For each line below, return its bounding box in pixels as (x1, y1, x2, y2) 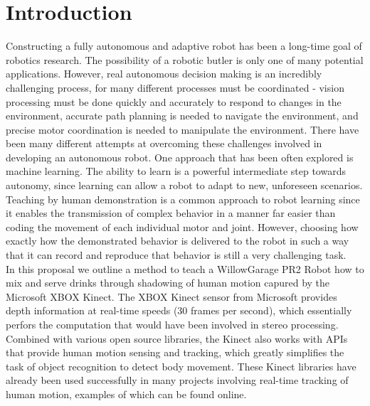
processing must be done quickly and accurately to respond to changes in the (6, 94, 342, 109)
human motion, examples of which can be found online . (6, 386, 247, 401)
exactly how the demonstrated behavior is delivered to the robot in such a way (6, 233, 349, 248)
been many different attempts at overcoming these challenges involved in (6, 136, 322, 151)
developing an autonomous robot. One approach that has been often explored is (6, 149, 354, 164)
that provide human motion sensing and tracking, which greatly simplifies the (6, 345, 344, 360)
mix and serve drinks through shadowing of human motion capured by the (6, 275, 330, 290)
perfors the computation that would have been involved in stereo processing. (6, 317, 339, 331)
